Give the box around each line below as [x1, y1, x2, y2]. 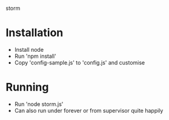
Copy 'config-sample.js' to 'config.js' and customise [14, 58, 145, 66]
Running [5, 80, 49, 94]
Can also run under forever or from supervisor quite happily [14, 107, 164, 114]
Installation [5, 26, 64, 40]
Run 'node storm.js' [14, 100, 64, 108]
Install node [14, 46, 44, 53]
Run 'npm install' [14, 52, 57, 60]
